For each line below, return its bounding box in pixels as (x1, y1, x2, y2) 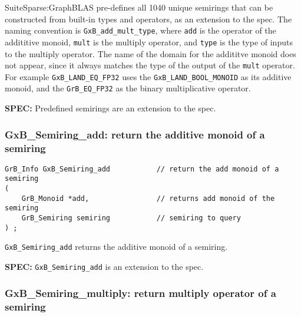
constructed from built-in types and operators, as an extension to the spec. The (5, 12, 292, 25)
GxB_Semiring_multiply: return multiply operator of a (5, 285, 276, 300)
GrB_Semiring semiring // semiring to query (21, 214, 241, 223)
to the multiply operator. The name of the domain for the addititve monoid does (5, 47, 296, 60)
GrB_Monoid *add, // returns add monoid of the (21, 194, 275, 203)
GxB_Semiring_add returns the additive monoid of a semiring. (5, 240, 228, 253)
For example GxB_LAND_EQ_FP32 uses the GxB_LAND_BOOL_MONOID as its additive (5, 70, 292, 82)
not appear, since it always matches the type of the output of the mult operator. (5, 59, 295, 71)
